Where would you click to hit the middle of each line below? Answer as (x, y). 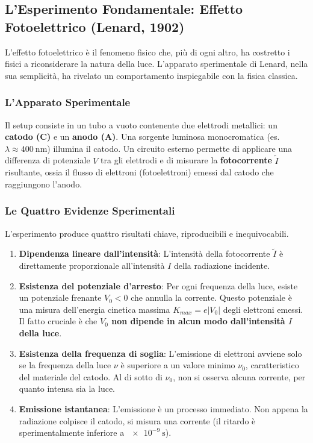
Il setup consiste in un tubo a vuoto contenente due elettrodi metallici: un (141, 124)
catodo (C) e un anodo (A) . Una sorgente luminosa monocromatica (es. (142, 137)
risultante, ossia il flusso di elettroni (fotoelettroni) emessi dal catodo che (139, 172)
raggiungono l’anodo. (44, 184)
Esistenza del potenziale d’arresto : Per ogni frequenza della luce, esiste (158, 285)
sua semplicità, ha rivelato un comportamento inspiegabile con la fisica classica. (151, 75)
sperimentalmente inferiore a (72, 432)
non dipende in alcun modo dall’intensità (198, 321)
